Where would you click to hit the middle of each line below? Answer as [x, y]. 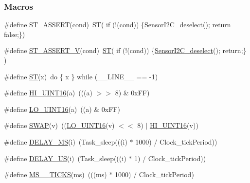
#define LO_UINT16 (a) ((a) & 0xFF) [62, 109]
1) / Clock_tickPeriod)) [170, 158]
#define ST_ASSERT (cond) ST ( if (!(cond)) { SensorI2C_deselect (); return [117, 25]
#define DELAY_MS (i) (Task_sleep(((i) [66, 141]
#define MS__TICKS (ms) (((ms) [55, 174]
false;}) [15, 34]
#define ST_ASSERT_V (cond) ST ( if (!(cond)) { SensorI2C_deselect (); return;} [125, 50]
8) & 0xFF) [132, 93]
